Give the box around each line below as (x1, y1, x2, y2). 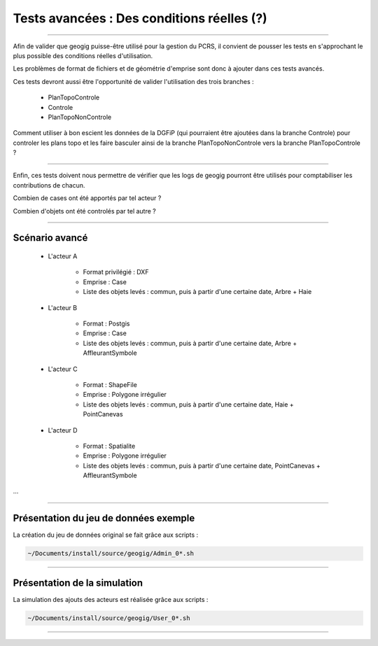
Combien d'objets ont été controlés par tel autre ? (13, 206, 157, 215)
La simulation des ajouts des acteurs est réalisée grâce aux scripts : (13, 595, 209, 603)
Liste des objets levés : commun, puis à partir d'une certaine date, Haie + (83, 400, 294, 409)
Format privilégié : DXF (83, 268, 149, 276)
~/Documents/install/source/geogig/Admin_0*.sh (27, 549, 194, 558)
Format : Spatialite (83, 442, 136, 450)
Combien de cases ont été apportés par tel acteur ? (13, 194, 162, 202)
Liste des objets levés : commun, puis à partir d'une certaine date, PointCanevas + (83, 461, 321, 470)
